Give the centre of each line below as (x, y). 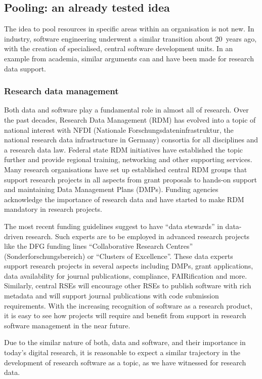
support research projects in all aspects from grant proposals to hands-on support (130, 179)
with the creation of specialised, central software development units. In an (119, 48)
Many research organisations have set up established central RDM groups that (126, 169)
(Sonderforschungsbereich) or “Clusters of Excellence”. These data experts (119, 256)
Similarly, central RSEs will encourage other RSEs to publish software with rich (128, 286)
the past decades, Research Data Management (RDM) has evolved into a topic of (130, 119)
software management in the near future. (67, 325)
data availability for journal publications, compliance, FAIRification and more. (126, 275)
